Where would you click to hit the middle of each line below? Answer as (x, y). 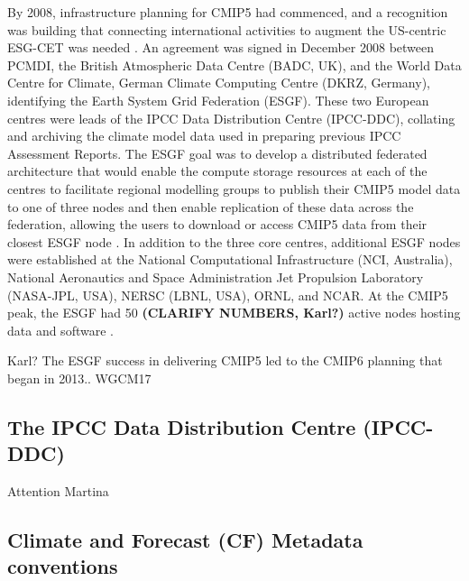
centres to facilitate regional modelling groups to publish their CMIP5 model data (234, 188)
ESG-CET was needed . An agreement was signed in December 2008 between (221, 47)
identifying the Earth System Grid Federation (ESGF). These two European (218, 100)
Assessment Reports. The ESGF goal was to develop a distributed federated (217, 153)
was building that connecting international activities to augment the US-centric (227, 29)
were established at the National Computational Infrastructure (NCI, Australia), (230, 259)
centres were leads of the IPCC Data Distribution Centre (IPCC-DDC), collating (231, 118)
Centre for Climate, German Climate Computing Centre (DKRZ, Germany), (219, 83)
